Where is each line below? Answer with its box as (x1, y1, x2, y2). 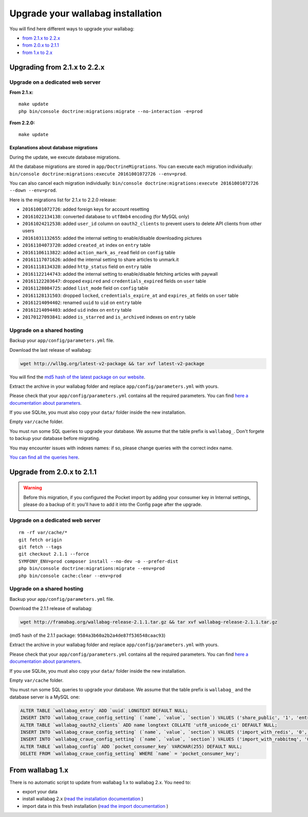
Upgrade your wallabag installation (9, 8, 162, 19)
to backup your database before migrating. (9, 435, 100, 442)
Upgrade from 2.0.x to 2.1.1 (9, 467, 97, 476)
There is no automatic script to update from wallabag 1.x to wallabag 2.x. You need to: (9, 779, 191, 785)
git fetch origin (18, 537, 62, 543)
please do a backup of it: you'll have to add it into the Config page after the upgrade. (23, 501, 202, 508)
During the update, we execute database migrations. (9, 154, 121, 160)
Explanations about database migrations (9, 144, 98, 151)
